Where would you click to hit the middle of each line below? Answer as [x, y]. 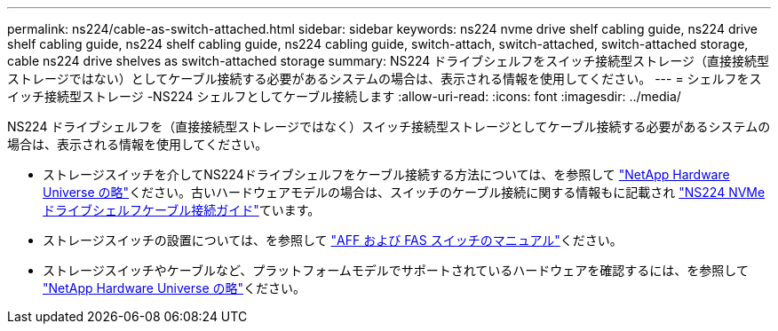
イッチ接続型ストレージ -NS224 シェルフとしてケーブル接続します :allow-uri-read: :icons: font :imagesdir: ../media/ [344, 96]
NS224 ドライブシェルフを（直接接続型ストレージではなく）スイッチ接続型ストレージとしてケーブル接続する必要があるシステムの [389, 126]
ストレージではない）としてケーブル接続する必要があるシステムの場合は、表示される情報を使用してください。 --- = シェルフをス [385, 79]
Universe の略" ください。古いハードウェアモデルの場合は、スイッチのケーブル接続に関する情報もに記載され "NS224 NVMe [404, 192]
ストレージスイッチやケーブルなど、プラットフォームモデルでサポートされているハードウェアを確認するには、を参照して [396, 270]
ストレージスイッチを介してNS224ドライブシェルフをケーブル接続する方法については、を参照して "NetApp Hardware [386, 174]
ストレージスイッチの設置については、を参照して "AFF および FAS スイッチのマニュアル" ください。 [333, 240]
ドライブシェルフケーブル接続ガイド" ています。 [182, 210]
